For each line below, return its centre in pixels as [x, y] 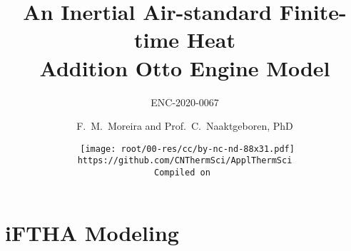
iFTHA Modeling [92, 232]
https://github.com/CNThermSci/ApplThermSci [185, 161]
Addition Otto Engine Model [185, 67]
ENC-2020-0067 [185, 102]
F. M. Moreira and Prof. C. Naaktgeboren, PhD [185, 126]
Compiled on [182, 173]
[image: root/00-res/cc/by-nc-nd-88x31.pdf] [187, 149]
